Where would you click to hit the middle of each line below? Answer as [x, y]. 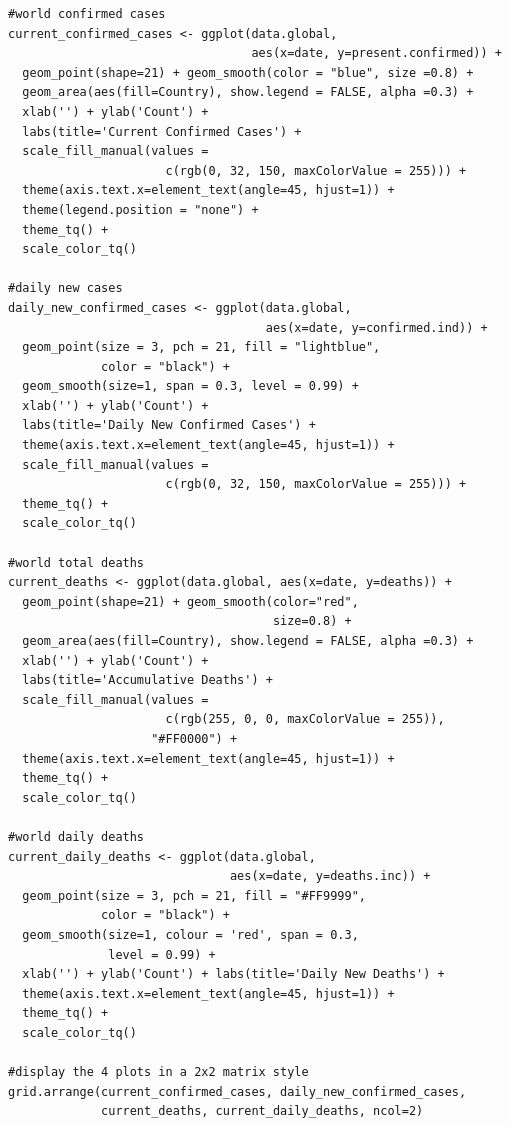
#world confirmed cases [87, 14]
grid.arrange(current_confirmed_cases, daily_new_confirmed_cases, [237, 1091]
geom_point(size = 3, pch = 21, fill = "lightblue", [201, 347]
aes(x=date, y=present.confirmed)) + [376, 53]
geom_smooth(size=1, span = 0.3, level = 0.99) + [190, 386]
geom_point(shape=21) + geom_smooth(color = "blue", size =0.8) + [248, 72]
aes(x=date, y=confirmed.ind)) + [376, 327]
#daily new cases [65, 288]
